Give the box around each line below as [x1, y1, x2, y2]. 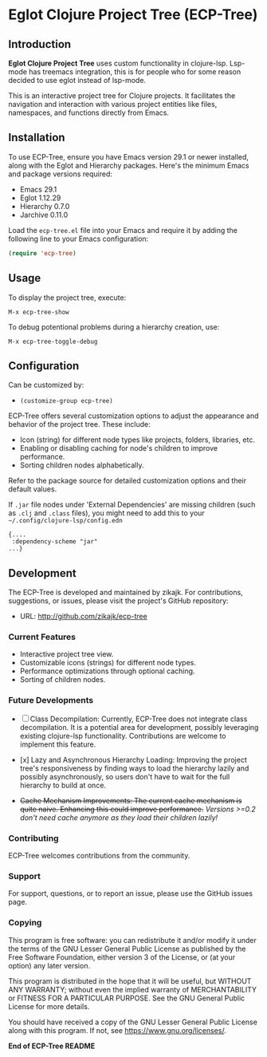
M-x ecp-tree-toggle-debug [8, 337, 98, 345]
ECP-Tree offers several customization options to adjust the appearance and [8, 411, 259, 420]
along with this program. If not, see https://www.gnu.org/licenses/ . [8, 1025, 227, 1035]
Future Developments [8, 695, 94, 706]
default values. [8, 484, 57, 494]
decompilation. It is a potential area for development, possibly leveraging [19, 722, 259, 732]
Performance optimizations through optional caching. [19, 666, 195, 676]
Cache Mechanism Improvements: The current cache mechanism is [19, 795, 242, 805]
